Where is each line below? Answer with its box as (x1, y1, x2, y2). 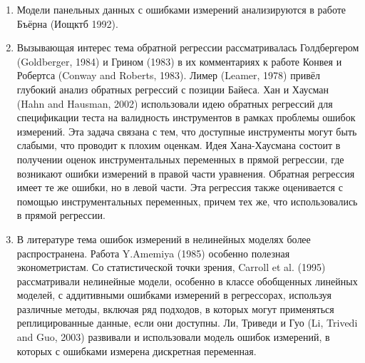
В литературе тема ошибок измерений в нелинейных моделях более (16, 231, 311, 246)
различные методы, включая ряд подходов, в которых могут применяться (16, 301, 334, 316)
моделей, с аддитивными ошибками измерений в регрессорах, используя (16, 287, 331, 302)
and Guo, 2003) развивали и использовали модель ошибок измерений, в (16, 329, 330, 344)
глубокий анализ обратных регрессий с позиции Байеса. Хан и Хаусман (16, 81, 329, 96)
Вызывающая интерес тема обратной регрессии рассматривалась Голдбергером (16, 40, 359, 55)
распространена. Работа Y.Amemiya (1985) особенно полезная (16, 245, 290, 260)
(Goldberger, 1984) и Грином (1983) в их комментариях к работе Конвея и (16, 53, 342, 68)
